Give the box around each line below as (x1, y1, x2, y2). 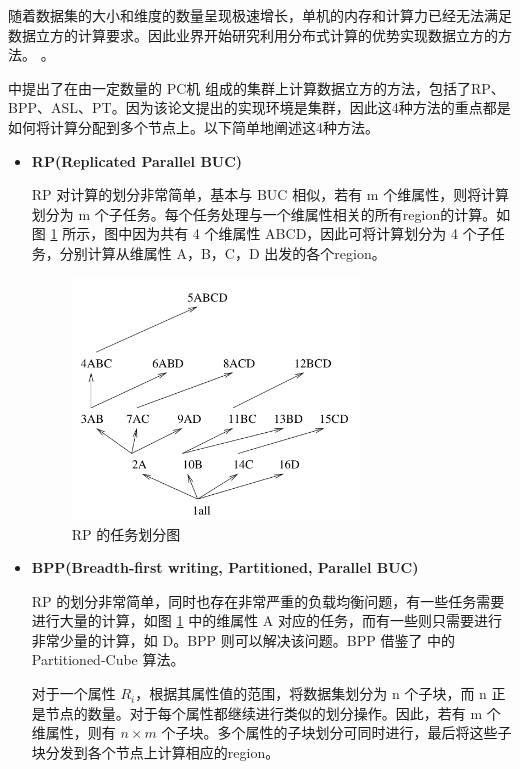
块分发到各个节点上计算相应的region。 (31, 741, 280, 762)
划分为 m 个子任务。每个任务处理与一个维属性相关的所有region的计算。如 (31, 203, 511, 224)
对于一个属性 (31, 683, 116, 704)
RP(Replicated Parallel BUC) (31, 150, 243, 171)
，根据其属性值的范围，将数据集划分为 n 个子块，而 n (135, 683, 487, 704)
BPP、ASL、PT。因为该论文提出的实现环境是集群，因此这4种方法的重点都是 (8, 97, 511, 118)
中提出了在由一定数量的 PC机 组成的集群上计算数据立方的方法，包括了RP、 (8, 77, 505, 98)
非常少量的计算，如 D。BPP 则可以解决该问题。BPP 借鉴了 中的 (31, 629, 456, 650)
